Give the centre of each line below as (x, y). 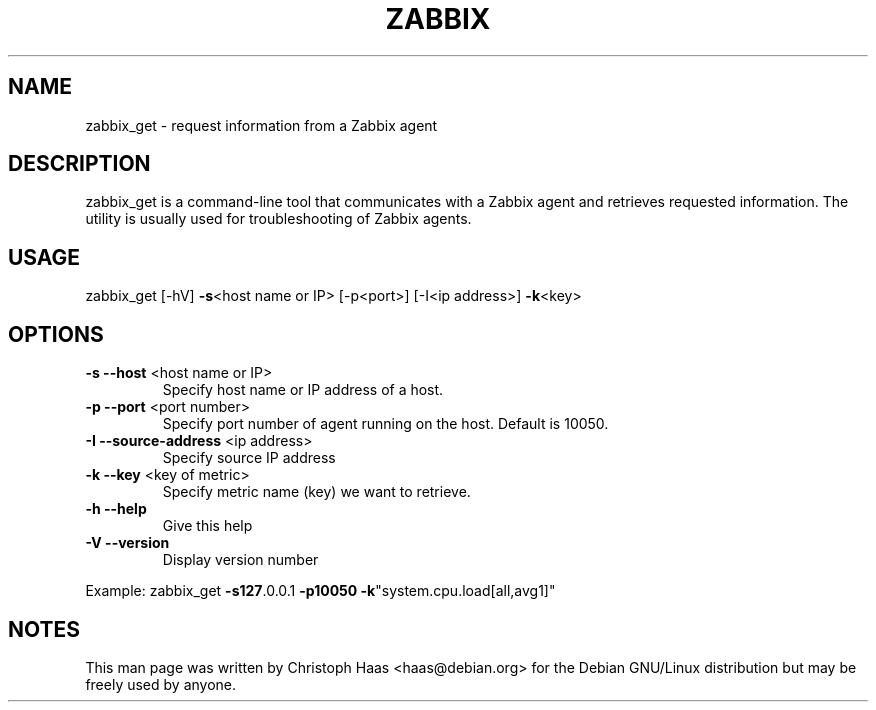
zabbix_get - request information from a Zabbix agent (261, 125)
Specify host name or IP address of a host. (303, 390)
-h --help (116, 509)
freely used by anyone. (161, 684)
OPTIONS (56, 334)
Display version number (240, 560)
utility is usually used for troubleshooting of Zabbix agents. (278, 219)
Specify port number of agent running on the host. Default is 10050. (385, 424)
